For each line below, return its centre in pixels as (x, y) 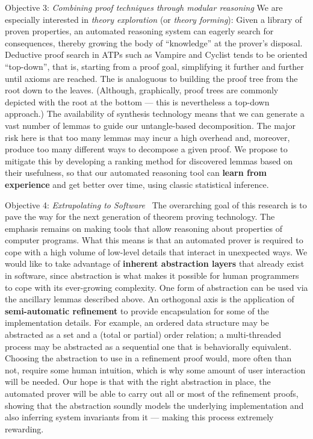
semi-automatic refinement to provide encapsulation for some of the (137, 310)
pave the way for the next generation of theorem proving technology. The (140, 216)
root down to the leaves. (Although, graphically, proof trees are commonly (142, 90)
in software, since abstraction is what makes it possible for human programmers (152, 276)
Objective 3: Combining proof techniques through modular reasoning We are (144, 7)
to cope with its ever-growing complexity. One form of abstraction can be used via (156, 287)
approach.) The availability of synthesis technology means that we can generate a (155, 114)
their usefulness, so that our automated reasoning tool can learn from (136, 173)
